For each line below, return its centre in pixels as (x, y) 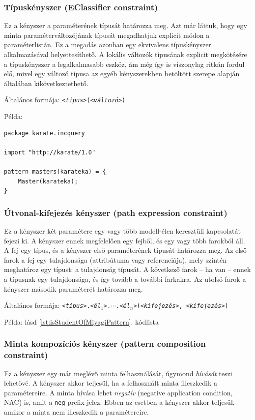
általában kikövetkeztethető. (46, 83)
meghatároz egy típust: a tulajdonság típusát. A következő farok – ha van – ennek (127, 269)
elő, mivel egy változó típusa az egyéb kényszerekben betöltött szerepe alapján (122, 74)
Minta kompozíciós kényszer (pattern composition (105, 344)
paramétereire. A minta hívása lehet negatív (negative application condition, (118, 392)
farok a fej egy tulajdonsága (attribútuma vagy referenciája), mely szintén (115, 259)
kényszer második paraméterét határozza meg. (73, 288)
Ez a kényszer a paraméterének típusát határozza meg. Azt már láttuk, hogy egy (126, 25)
